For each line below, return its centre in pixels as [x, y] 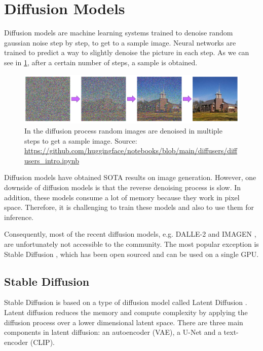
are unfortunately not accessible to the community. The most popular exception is [131, 244]
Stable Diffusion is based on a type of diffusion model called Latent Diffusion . [126, 302]
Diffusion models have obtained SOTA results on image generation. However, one [130, 177]
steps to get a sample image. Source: [81, 140]
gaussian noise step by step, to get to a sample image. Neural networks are [120, 42]
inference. [19, 217]
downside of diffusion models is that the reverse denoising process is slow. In [123, 187]
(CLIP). [42, 342]
